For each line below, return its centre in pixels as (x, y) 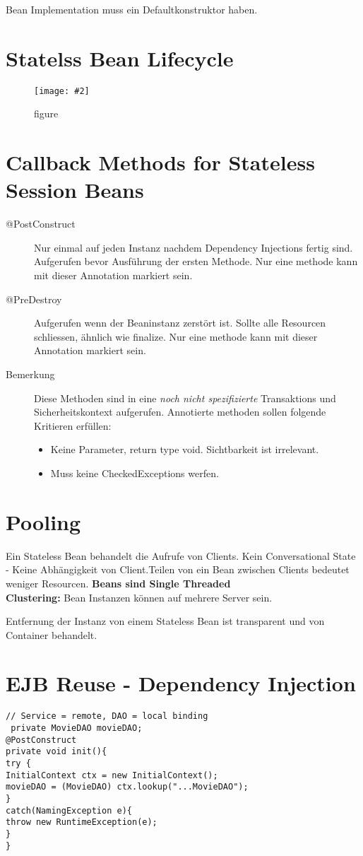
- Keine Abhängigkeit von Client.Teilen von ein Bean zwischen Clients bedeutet (178, 569)
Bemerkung (30, 374)
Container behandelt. (52, 634)
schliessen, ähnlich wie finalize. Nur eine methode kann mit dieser (176, 336)
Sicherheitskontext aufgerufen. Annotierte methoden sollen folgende (180, 412)
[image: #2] (62, 91)
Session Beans (75, 190)
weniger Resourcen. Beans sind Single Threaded (118, 583)
